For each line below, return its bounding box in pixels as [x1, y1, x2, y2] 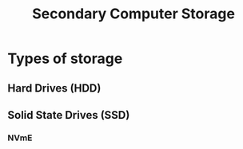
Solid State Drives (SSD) [7, 108, 130, 122]
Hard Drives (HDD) [7, 81, 102, 95]
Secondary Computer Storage [32, 5, 235, 23]
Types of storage [7, 49, 123, 68]
